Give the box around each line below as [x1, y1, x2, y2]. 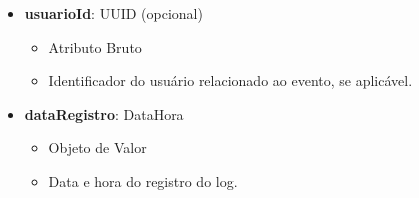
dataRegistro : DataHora [24, 103, 184, 124]
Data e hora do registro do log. [48, 170, 238, 191]
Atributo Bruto [48, 36, 142, 57]
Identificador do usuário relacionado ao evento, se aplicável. [48, 70, 413, 91]
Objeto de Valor [48, 137, 147, 158]
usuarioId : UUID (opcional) [24, 3, 203, 23]
